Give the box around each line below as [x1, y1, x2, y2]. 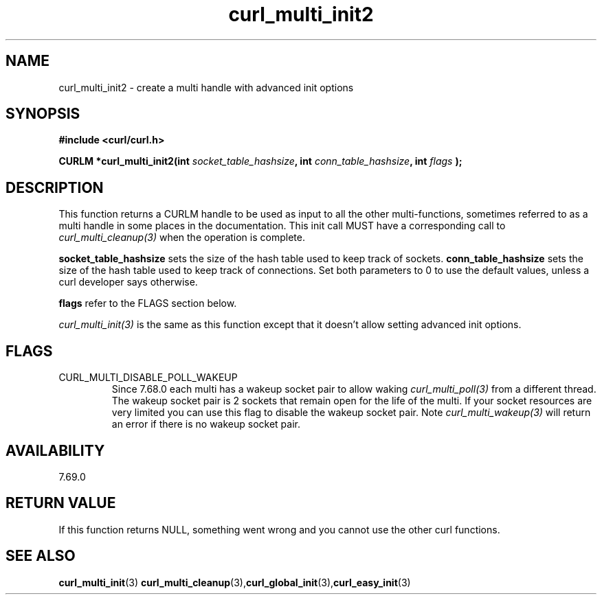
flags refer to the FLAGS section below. [58, 297, 237, 310]
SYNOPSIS [5, 105, 80, 123]
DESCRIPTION [5, 178, 104, 196]
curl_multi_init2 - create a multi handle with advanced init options [58, 81, 354, 93]
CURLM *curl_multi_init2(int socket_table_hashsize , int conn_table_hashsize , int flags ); [58, 155, 462, 168]
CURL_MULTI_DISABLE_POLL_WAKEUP [58, 371, 238, 384]
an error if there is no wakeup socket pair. [111, 418, 301, 430]
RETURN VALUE [5, 494, 116, 512]
